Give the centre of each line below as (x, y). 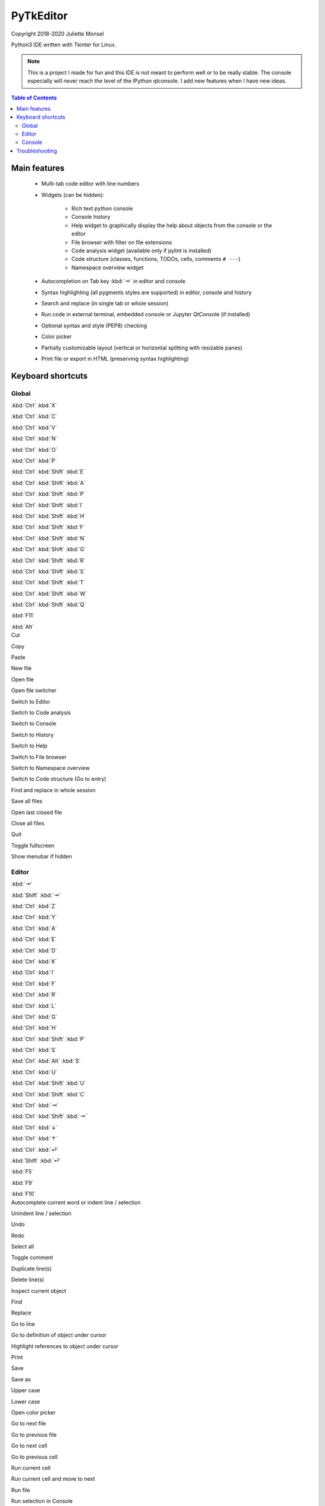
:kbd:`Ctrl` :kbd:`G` (34, 1017)
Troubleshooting (37, 151)
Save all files (27, 801)
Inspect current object (39, 1291)
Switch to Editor (31, 701)
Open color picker (33, 1412)
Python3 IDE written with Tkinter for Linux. (64, 45)
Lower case (26, 1401)
